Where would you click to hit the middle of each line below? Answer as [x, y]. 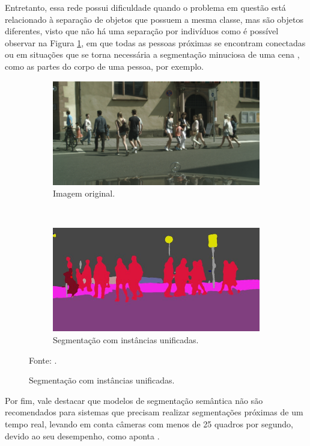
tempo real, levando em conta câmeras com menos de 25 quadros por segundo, [149, 423]
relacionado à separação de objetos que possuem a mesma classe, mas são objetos [154, 19]
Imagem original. [84, 193]
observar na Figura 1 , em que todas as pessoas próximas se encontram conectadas [155, 42]
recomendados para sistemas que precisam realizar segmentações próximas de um [154, 412]
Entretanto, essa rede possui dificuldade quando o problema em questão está [145, 7]
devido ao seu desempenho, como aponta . [82, 435]
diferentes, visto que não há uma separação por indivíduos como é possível [142, 31]
